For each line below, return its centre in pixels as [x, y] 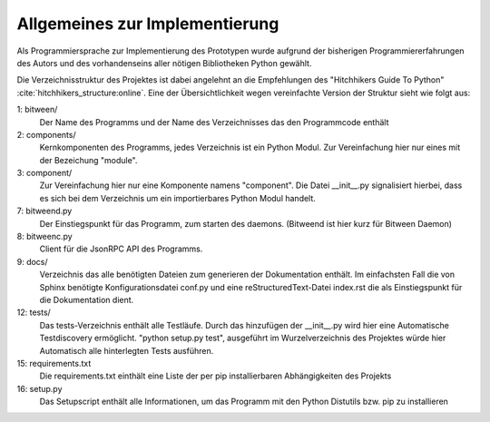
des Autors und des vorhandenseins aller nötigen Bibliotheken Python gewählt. [164, 63]
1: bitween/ [37, 110]
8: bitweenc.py [44, 237]
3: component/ [44, 173]
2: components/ [46, 134]
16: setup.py [39, 388]
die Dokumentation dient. [87, 299]
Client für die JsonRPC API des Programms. [121, 249]
